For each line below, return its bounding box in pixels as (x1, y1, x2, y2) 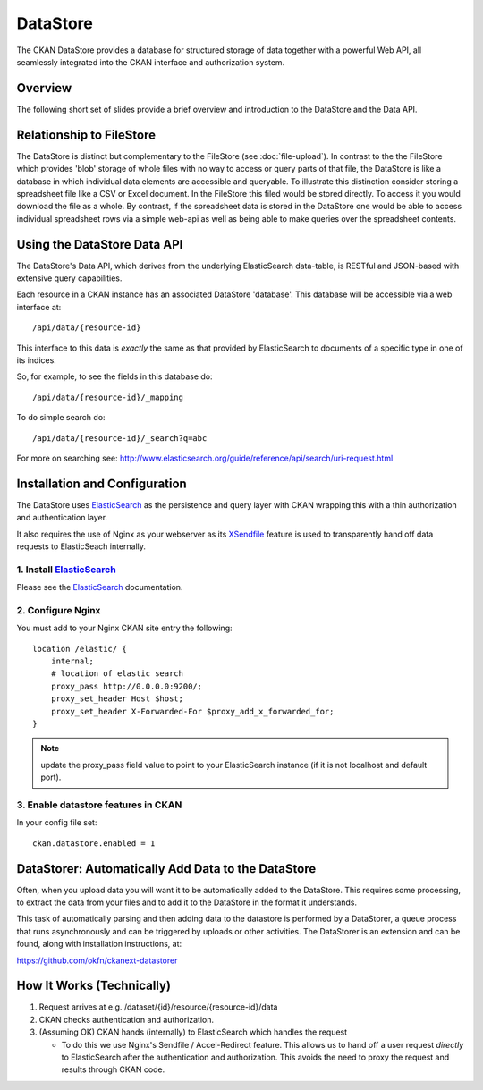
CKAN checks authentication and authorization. (38, 1014, 215, 1025)
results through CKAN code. (61, 1064, 165, 1075)
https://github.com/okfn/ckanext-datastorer (16, 955, 178, 966)
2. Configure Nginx (16, 604, 101, 616)
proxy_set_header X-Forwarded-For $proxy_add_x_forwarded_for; (50, 706, 335, 716)
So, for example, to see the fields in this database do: (16, 371, 214, 382)
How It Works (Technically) (16, 978, 172, 993)
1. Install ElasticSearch (16, 563, 116, 576)
